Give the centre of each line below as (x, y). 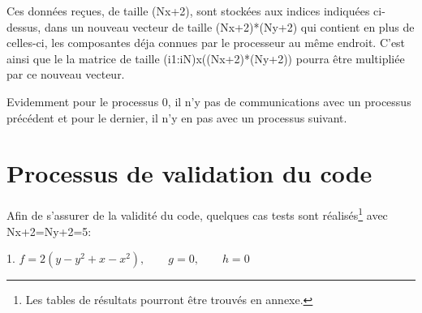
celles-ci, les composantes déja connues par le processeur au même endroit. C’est (206, 43)
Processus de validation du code (189, 173)
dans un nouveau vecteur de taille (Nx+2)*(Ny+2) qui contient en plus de (229, 26)
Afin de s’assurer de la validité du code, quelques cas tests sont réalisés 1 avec (197, 214)
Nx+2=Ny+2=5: (49, 231)
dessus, (24, 26)
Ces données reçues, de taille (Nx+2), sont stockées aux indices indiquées (188, 11)
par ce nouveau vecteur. (66, 74)
